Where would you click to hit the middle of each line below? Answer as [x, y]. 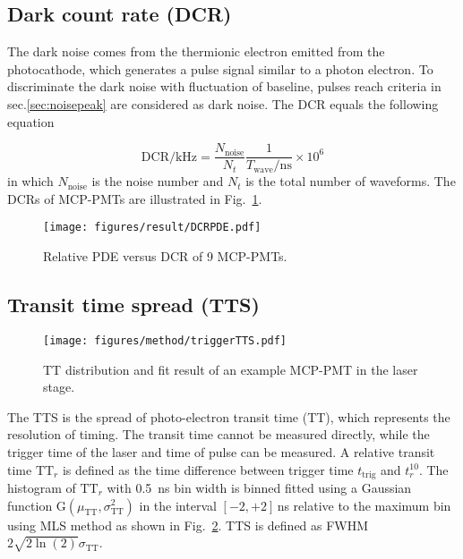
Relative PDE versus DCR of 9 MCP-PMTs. [165, 256]
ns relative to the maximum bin [364, 505]
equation [31, 121]
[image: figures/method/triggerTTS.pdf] [165, 340]
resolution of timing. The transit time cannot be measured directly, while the [219, 434]
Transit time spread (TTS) [133, 305]
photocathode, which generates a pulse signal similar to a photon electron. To [220, 68]
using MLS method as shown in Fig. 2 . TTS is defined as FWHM [188, 525]
